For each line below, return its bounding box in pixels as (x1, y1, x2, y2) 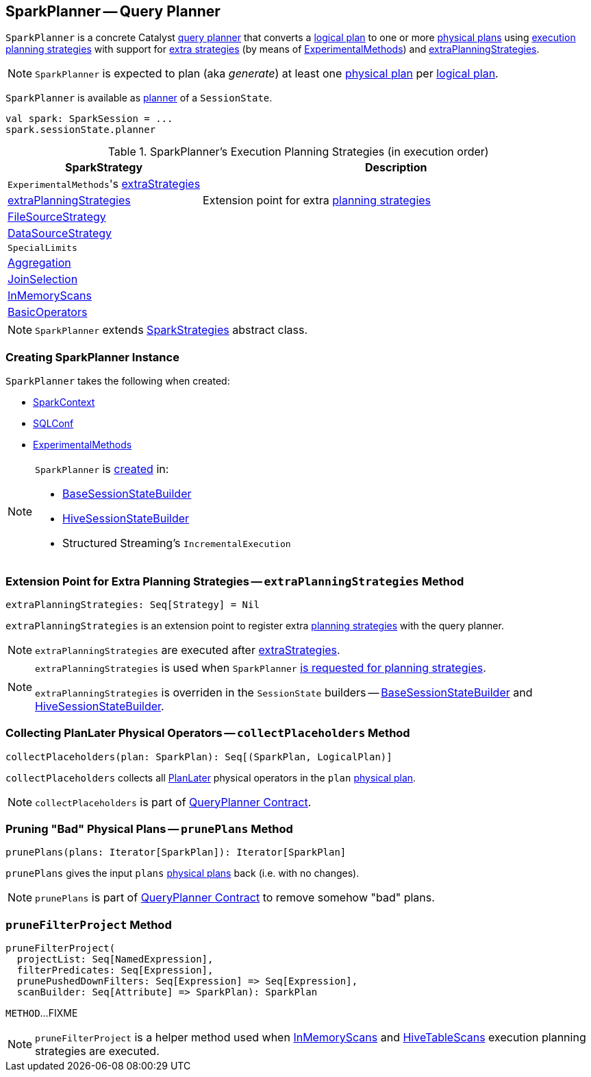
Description (364, 160, 427, 175)
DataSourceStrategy (8, 226, 112, 241)
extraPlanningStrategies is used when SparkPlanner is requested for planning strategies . (35, 660, 486, 675)
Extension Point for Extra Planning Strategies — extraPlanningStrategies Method (5, 574, 464, 588)
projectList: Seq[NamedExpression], (16, 954, 214, 965)
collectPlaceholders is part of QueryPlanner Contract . (35, 795, 312, 809)
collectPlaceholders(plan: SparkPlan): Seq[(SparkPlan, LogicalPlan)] (5, 751, 392, 762)
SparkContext (33, 396, 95, 409)
